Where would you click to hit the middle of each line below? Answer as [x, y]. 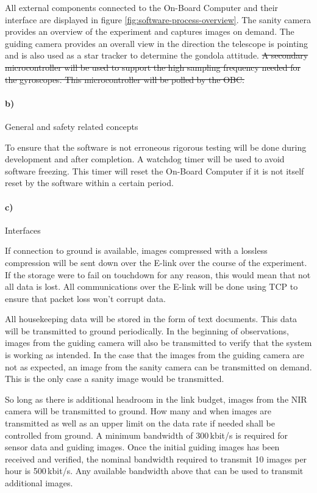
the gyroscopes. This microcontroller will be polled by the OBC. [125, 79]
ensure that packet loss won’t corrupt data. [86, 298]
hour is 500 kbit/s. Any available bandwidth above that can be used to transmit [154, 471]
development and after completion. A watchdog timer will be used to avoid [145, 159]
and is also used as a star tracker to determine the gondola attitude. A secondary [157, 55]
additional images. [39, 483]
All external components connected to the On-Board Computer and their [142, 7]
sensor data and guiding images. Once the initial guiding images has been [142, 447]
